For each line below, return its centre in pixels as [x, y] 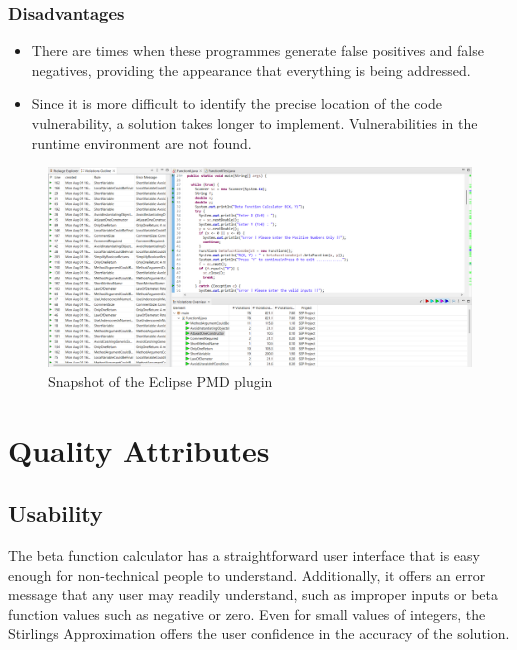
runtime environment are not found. [141, 142]
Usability [55, 513]
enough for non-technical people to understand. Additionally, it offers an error [247, 574]
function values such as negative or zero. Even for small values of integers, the [247, 613]
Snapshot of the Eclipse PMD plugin [160, 380]
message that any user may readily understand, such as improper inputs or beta [253, 594]
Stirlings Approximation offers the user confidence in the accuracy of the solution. [259, 633]
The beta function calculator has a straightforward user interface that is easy [244, 554]
